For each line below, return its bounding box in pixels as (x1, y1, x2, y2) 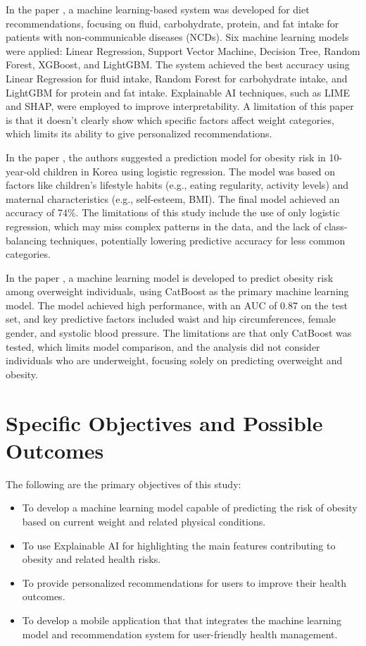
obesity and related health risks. (22, 552, 161, 566)
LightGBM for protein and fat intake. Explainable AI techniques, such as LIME (6, 85, 351, 99)
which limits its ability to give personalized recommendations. (6, 126, 272, 141)
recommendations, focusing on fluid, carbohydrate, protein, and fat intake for (6, 15, 339, 30)
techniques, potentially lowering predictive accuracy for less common (50, 232, 346, 247)
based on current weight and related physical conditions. (22, 514, 266, 528)
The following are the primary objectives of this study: (6, 476, 241, 491)
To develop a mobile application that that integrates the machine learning (22, 612, 342, 627)
